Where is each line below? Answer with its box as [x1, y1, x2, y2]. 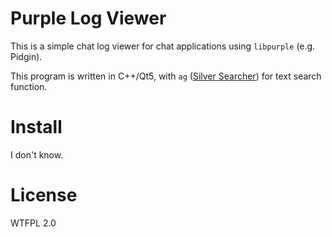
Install [10, 116, 63, 139]
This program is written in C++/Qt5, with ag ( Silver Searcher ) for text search [10, 70, 322, 82]
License [10, 184, 78, 207]
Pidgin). [10, 50, 43, 62]
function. [10, 80, 48, 92]
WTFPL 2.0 [10, 217, 57, 229]
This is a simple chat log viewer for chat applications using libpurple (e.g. [10, 40, 316, 52]
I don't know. [10, 148, 64, 161]
